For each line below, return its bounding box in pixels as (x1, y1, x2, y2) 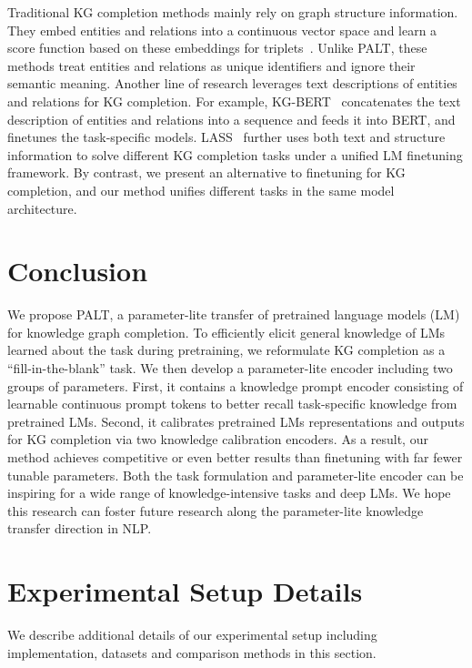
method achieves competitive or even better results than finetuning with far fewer (7, 448, 463, 466)
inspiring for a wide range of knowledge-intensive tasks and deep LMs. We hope (7, 483, 451, 502)
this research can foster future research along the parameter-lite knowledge (7, 501, 424, 520)
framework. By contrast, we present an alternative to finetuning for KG (7, 163, 406, 182)
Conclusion (7, 252, 148, 289)
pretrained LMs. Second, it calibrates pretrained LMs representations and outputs (7, 411, 465, 430)
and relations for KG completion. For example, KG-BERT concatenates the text (7, 91, 461, 110)
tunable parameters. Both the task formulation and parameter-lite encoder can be (7, 465, 464, 484)
